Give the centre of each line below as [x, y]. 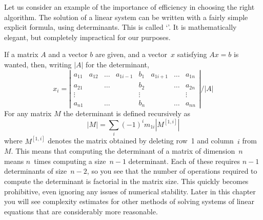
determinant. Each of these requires [184, 161]
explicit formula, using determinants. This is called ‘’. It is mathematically [120, 27]
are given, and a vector [131, 54]
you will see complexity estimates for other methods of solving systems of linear [129, 201]
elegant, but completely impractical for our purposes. [87, 37]
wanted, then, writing [38, 64]
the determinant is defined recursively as [127, 113]
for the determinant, [117, 64]
